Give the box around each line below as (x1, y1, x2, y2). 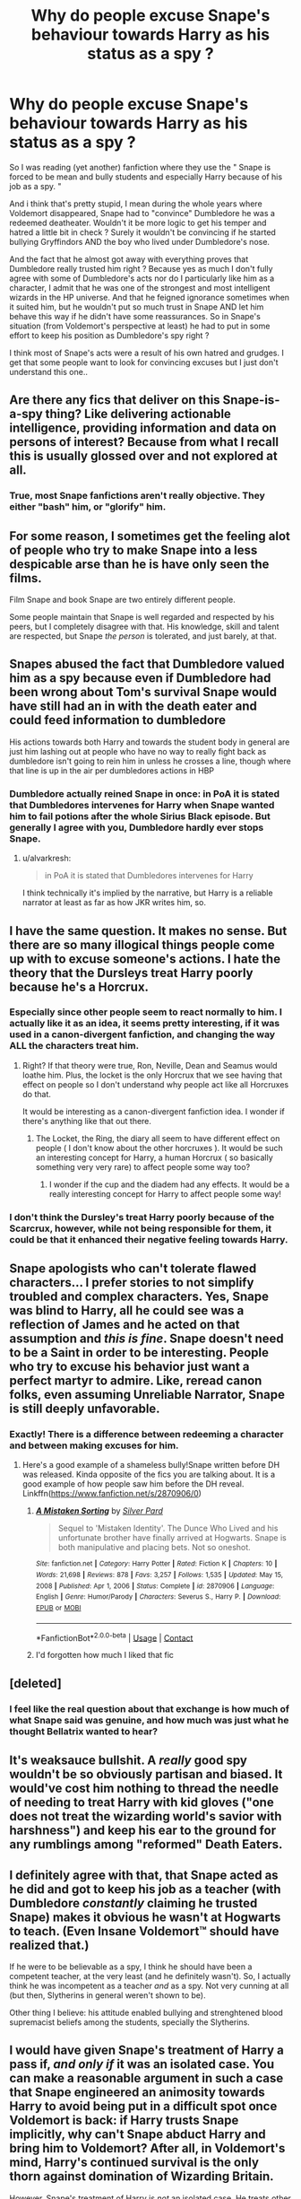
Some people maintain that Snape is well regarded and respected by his (9, 612, 275, 623)
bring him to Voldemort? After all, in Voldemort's (9, 2141, 286, 2156)
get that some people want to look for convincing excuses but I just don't (9, 356, 279, 368)
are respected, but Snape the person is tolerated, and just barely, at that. (9, 631, 278, 641)
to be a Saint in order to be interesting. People (9, 1345, 269, 1360)
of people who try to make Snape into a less (9, 542, 258, 557)
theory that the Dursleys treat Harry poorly (9, 965, 254, 981)
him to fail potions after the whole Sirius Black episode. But (9, 809, 271, 822)
